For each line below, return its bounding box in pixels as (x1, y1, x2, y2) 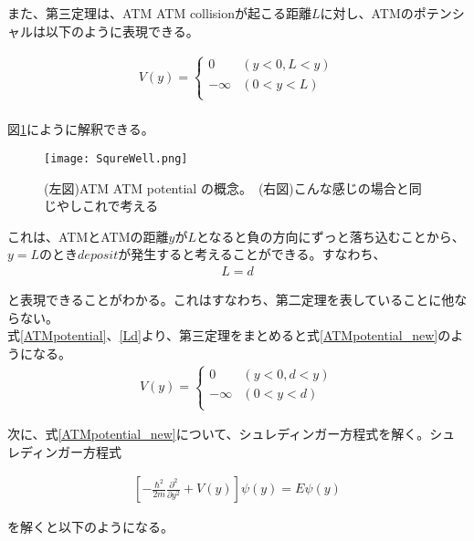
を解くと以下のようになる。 (7, 517, 174, 536)
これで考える (81, 196, 159, 215)
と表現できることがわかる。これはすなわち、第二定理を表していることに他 (7, 290, 455, 309)
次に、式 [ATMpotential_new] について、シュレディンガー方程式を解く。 (7, 424, 430, 443)
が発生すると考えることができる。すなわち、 (118, 244, 386, 264)
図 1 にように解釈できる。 (7, 120, 154, 139)
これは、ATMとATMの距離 (7, 226, 169, 245)
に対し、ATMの (320, 4, 414, 22)
